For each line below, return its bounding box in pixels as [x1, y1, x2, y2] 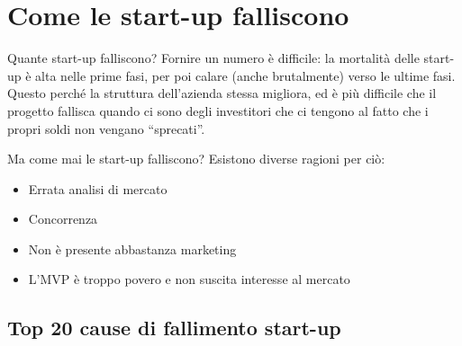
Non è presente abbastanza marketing [28, 239, 237, 258]
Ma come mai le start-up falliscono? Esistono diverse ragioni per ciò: [7, 149, 385, 168]
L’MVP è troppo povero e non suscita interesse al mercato [28, 270, 350, 288]
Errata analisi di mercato [28, 179, 168, 198]
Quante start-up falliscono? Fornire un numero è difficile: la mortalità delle [7, 49, 420, 67]
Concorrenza [28, 209, 98, 228]
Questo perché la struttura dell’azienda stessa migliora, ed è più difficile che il [7, 84, 437, 102]
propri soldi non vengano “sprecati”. [7, 119, 205, 138]
